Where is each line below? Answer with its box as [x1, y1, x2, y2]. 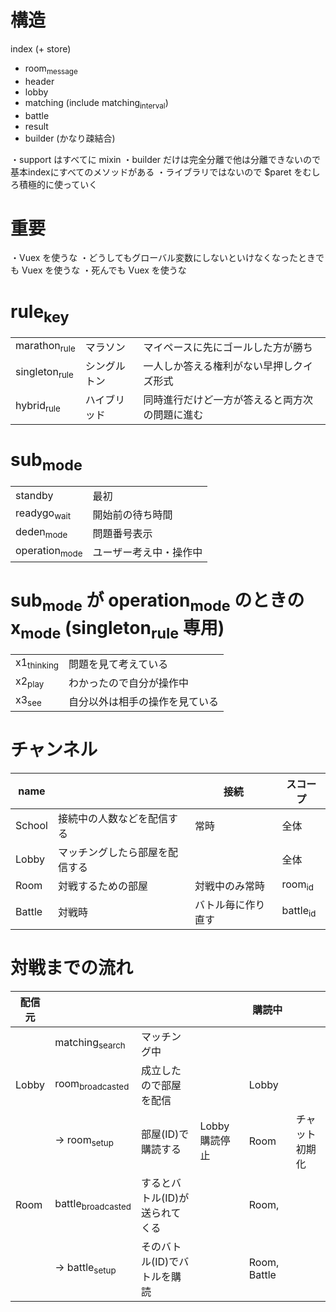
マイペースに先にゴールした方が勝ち [143, 341, 313, 354]
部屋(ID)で [140, 1127, 190, 1141]
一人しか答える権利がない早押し [143, 359, 294, 373]
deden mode [15, 524, 68, 541]
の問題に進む [143, 408, 204, 421]
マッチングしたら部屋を [57, 845, 168, 859]
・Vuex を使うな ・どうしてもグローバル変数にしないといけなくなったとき [10, 252, 317, 264]
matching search [54, 1035, 126, 1051]
